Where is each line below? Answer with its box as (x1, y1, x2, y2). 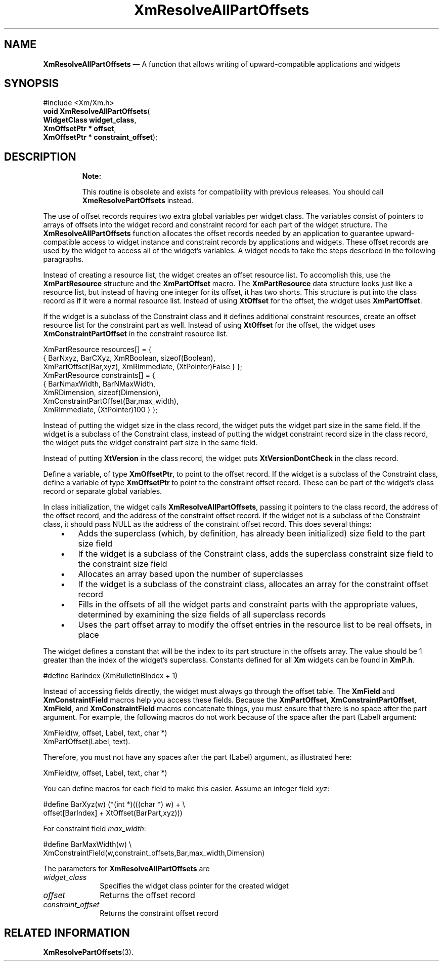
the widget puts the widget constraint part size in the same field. (43, 438, 258, 447)
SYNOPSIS (4, 77, 59, 90)
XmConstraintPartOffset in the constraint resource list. (43, 329, 228, 338)
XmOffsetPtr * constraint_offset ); (43, 133, 158, 142)
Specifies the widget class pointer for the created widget (100, 881, 289, 891)
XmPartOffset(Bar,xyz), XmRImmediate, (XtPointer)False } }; (43, 362, 242, 371)
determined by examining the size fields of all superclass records (78, 609, 326, 620)
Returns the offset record (100, 890, 195, 901)
